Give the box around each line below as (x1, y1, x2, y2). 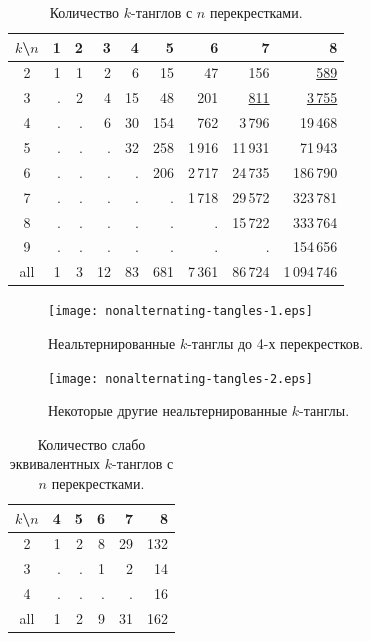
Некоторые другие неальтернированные (48, 400, 288, 421)
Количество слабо (37, 433, 146, 454)
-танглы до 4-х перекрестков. (187, 332, 364, 353)
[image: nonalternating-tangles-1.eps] (48, 304, 313, 319)
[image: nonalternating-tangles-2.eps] (48, 371, 313, 386)
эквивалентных (9, 453, 101, 474)
